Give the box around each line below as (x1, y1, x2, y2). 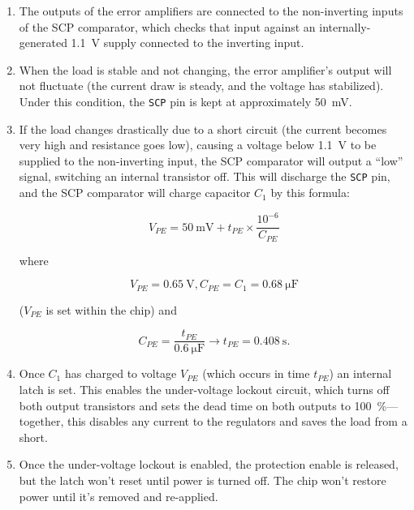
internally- (319, 18, 371, 35)
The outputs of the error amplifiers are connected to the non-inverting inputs (19, 2, 403, 19)
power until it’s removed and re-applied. (19, 487, 218, 504)
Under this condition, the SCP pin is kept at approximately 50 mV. (19, 92, 352, 109)
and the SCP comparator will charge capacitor (19, 184, 251, 201)
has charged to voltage (64, 365, 177, 382)
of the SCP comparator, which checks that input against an (19, 18, 316, 35)
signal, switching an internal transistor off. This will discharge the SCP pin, (19, 168, 390, 185)
